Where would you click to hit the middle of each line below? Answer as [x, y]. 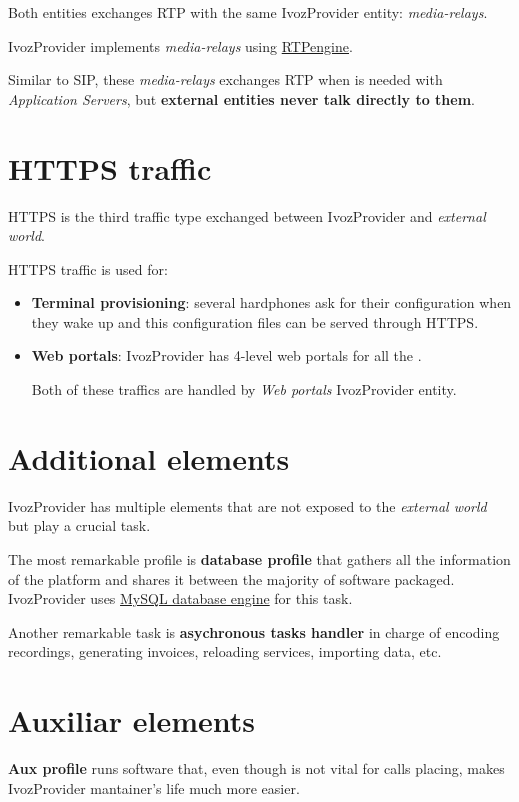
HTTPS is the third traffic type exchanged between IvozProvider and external [247, 215]
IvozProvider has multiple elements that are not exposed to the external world [247, 505]
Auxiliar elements [132, 720]
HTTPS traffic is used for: [88, 268]
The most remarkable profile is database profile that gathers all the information [259, 558]
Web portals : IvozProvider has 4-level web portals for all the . [226, 355]
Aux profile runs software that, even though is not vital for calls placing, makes [256, 768]
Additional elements [149, 457]
